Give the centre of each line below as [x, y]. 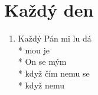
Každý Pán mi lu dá [55, 38]
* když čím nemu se [54, 73]
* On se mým [42, 61]
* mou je [34, 50]
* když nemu [41, 85]
